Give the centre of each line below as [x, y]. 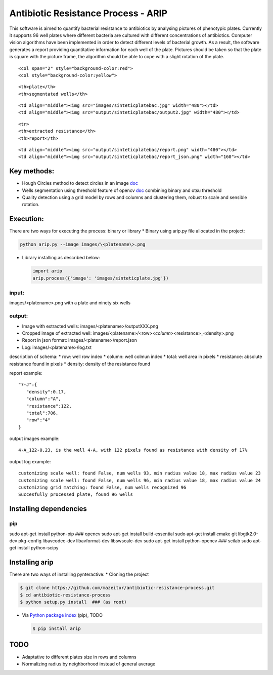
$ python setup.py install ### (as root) [73, 602]
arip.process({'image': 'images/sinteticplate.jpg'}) [101, 278]
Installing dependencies [48, 509]
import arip [48, 271]
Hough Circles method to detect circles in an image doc [80, 183]
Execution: [27, 219]
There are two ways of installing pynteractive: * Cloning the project [79, 574]
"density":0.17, [46, 392]
